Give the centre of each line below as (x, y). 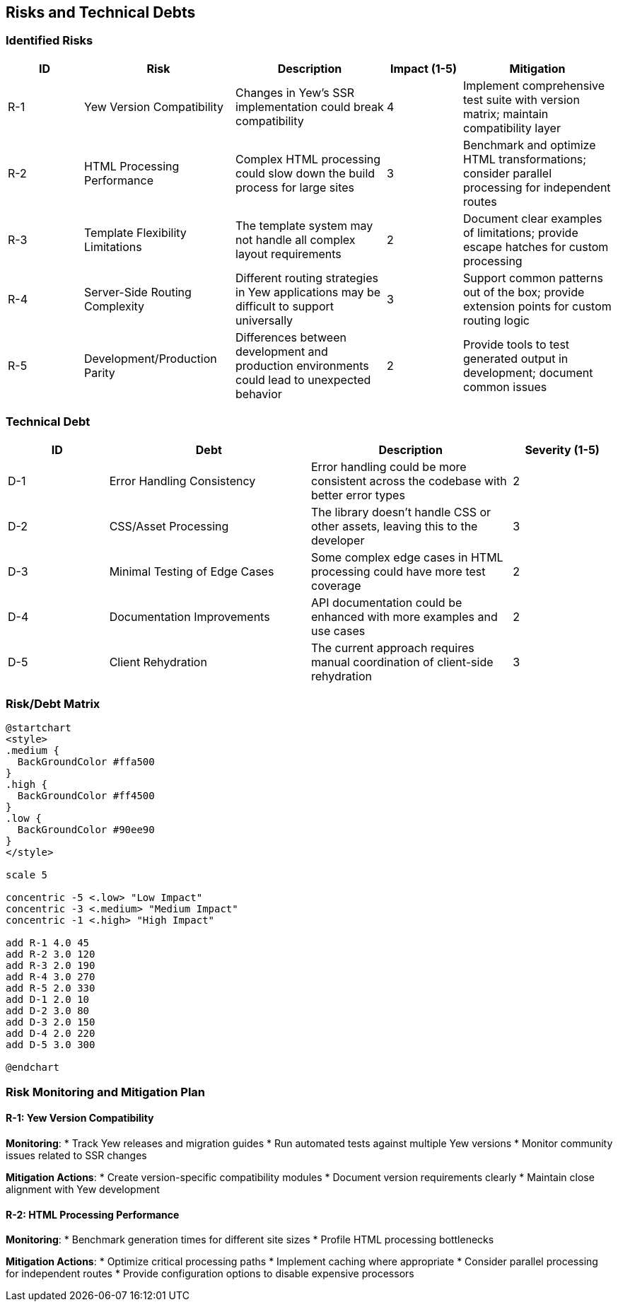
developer (338, 540)
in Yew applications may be (308, 292)
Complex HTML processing (308, 159)
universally (264, 320)
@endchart (33, 1068)
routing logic (496, 320)
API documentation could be (386, 602)
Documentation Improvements (190, 616)
